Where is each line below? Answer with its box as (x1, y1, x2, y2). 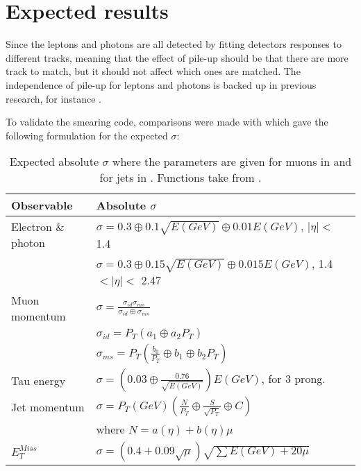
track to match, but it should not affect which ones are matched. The (6, 64, 301, 78)
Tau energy (11, 372, 66, 388)
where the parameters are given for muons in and (112, 153, 352, 170)
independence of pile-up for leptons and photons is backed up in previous (6, 77, 317, 92)
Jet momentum (11, 398, 85, 415)
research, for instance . (6, 91, 101, 105)
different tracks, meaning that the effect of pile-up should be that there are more (6, 50, 349, 65)
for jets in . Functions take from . (99, 169, 262, 186)
